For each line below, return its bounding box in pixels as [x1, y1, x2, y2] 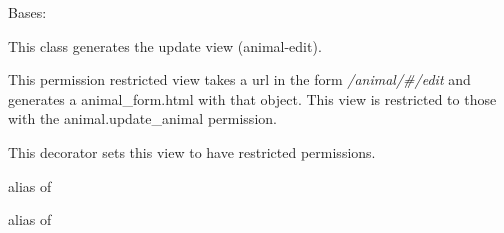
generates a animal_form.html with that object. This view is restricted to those [8, 88, 497, 109]
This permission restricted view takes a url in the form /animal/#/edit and [8, 69, 471, 90]
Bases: [8, 2, 47, 22]
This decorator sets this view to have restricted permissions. [8, 141, 376, 162]
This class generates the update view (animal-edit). [8, 35, 322, 56]
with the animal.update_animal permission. [8, 108, 277, 129]
